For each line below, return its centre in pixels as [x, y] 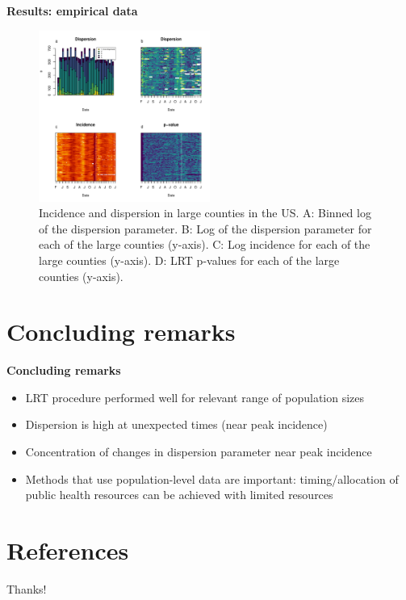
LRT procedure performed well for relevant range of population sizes [195, 397]
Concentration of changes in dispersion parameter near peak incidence [199, 452]
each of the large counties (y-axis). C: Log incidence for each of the [205, 244]
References [68, 550]
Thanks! [27, 588]
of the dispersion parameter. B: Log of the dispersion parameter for [205, 228]
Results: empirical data [72, 10]
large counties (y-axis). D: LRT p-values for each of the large [189, 260]
